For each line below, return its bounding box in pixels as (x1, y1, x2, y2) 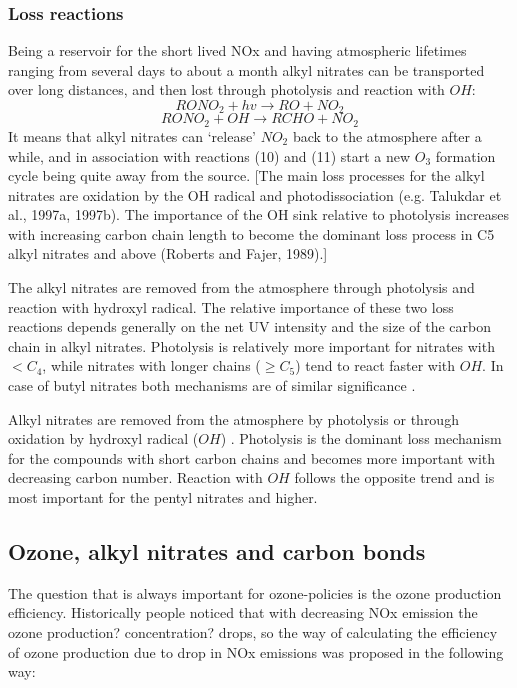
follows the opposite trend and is (294, 467, 495, 488)
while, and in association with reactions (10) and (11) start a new (8, 145, 411, 166)
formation (435, 145, 496, 166)
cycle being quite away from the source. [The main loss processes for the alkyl (8, 165, 485, 186)
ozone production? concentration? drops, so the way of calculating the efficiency (8, 621, 498, 642)
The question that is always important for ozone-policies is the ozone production (8, 582, 502, 603)
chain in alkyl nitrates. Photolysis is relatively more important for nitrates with (8, 335, 495, 356)
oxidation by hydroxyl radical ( (8, 428, 199, 449)
